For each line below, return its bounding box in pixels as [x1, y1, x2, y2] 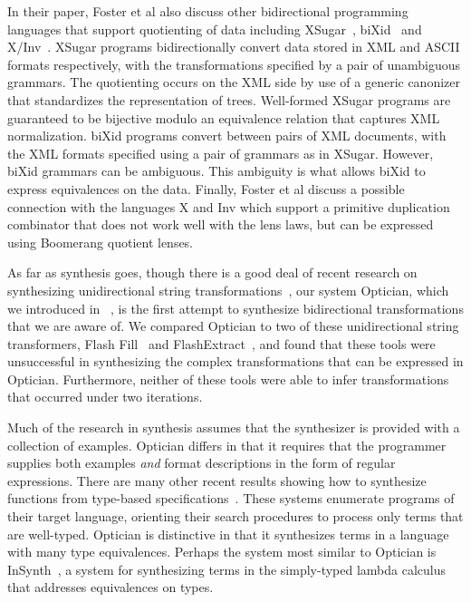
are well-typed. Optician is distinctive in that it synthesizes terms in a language [7, 524, 449, 543]
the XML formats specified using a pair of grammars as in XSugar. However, [7, 143, 434, 162]
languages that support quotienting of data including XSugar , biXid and [7, 19, 422, 38]
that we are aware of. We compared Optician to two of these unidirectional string [7, 316, 459, 335]
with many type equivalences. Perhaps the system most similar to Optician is [7, 542, 437, 561]
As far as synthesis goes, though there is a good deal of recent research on [7, 263, 418, 282]
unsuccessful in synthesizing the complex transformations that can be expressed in [7, 352, 464, 371]
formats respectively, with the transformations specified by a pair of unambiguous [7, 54, 461, 73]
